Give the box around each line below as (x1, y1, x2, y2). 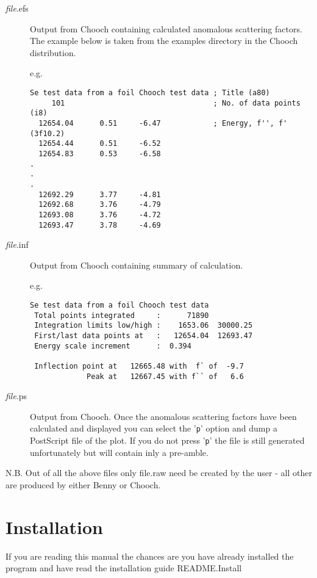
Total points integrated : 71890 (34, 311, 209, 320)
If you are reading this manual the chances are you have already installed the (5, 549, 294, 562)
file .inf (5, 238, 29, 251)
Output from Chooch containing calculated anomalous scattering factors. (30, 22, 302, 35)
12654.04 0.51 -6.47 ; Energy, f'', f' (38, 118, 288, 128)
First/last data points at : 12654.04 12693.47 (34, 331, 253, 340)
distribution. (30, 46, 76, 59)
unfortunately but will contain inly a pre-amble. (30, 446, 208, 458)
